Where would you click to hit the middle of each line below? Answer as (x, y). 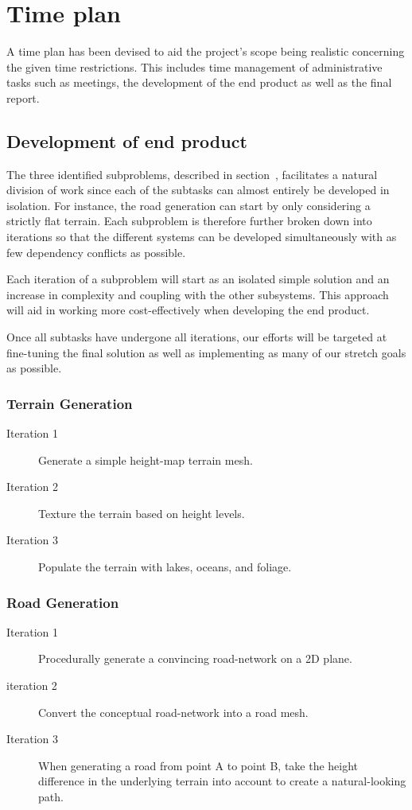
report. (23, 97)
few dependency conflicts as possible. (96, 252)
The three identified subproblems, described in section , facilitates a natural (192, 174)
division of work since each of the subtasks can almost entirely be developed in (198, 190)
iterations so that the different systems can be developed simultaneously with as (202, 237)
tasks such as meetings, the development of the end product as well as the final (199, 82)
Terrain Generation (70, 403)
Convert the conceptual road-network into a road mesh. (173, 712)
